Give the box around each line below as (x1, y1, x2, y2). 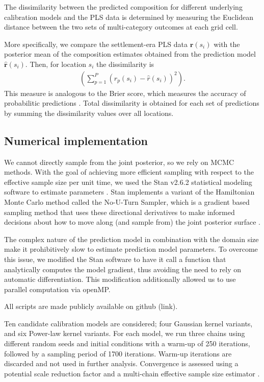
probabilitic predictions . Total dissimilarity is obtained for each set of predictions (4, 98, 259, 108)
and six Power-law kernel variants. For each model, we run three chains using (4, 328, 245, 339)
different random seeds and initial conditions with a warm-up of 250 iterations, (4, 338, 250, 349)
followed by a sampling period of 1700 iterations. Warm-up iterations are (4, 348, 232, 359)
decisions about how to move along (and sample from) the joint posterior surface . (4, 217, 260, 227)
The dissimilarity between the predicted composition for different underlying (4, 2, 243, 12)
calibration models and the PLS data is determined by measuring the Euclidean (4, 11, 254, 22)
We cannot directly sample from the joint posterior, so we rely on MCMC (4, 156, 234, 167)
